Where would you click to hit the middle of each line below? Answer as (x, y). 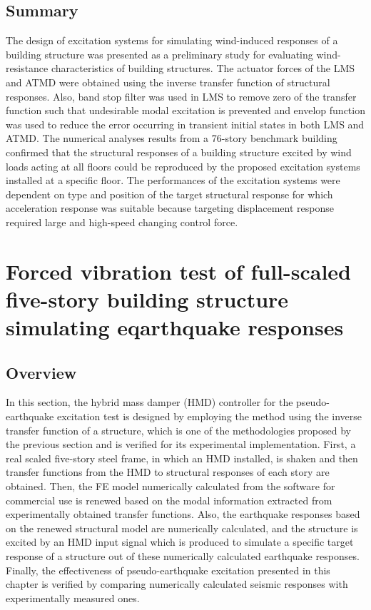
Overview (41, 372)
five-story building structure (147, 299)
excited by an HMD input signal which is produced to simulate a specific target (180, 542)
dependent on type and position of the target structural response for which (169, 194)
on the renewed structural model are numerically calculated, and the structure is (182, 528)
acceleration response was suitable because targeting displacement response (170, 208)
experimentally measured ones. (73, 598)
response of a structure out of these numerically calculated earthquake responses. (183, 556)
